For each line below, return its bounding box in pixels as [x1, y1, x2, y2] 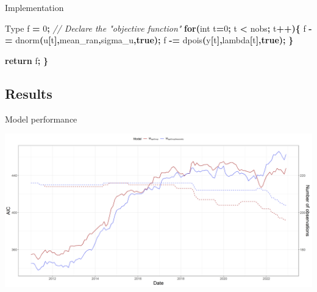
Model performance [5, 112, 77, 125]
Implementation [5, 1, 64, 13]
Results [5, 84, 52, 102]
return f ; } [5, 54, 48, 66]
